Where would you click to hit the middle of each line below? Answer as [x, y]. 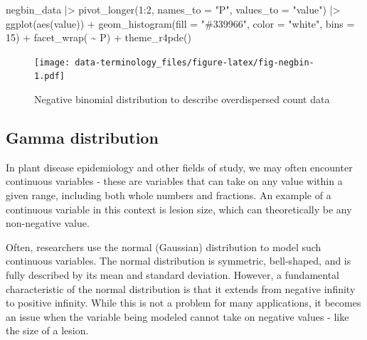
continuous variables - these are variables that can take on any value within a [174, 181]
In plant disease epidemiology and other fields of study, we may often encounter [179, 167]
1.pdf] [49, 76]
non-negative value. [48, 223]
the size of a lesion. [47, 330]
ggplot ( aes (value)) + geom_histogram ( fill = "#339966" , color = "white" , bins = [180, 23]
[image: [52, 62]
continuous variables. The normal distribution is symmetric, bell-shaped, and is [179, 261]
